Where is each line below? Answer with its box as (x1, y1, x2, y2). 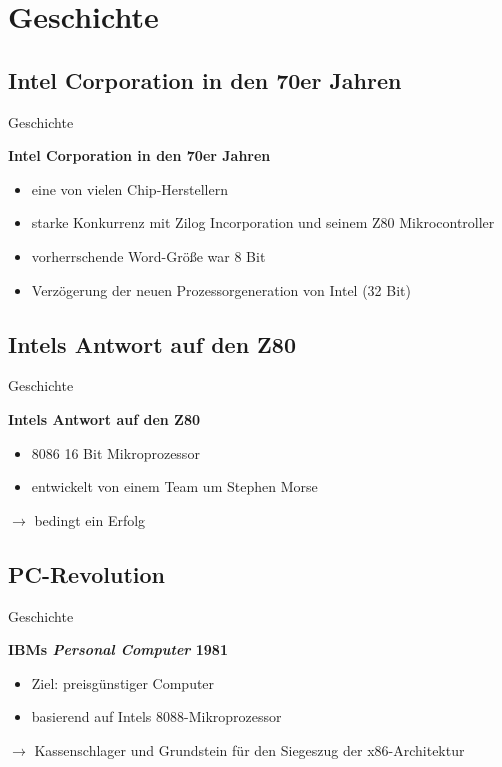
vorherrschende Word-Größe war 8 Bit (31, 245, 266, 266)
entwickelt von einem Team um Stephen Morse (31, 476, 318, 497)
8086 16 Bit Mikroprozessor (31, 442, 200, 463)
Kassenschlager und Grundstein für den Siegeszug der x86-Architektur (34, 739, 465, 760)
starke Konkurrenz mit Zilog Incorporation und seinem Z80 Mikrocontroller (31, 212, 495, 233)
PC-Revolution (8, 558, 166, 589)
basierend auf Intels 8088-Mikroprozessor (31, 706, 282, 727)
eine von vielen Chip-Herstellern (31, 178, 228, 199)
